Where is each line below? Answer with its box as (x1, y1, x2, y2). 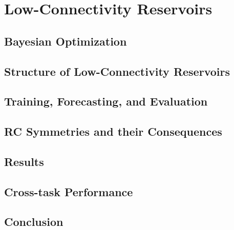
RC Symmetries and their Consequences (4, 123, 222, 139)
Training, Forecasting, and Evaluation (4, 93, 208, 109)
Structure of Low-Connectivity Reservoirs (4, 63, 230, 79)
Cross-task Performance (4, 183, 133, 199)
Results (4, 153, 44, 169)
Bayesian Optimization (4, 33, 127, 49)
